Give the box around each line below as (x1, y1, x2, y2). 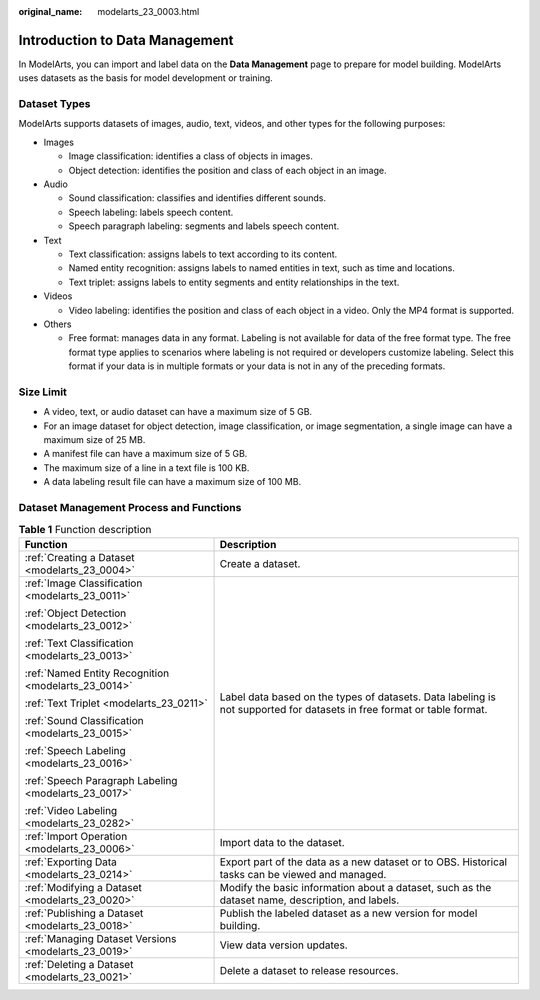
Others (43, 318, 72, 330)
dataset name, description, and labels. (219, 893, 400, 907)
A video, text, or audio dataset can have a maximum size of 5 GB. (43, 406, 313, 418)
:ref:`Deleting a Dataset (24, 957, 134, 971)
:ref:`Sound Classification (24, 713, 144, 727)
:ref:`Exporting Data (24, 855, 117, 869)
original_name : (18, 6, 83, 17)
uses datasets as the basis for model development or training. (18, 72, 274, 84)
